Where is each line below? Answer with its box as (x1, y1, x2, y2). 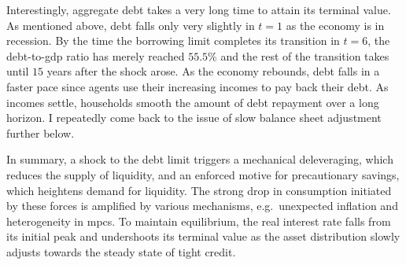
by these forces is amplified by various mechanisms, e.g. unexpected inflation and (6, 197, 398, 214)
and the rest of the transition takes (220, 47, 389, 64)
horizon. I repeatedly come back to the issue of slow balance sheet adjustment (6, 109, 382, 126)
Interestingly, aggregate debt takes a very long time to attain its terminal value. (6, 2, 391, 17)
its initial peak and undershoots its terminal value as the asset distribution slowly (6, 228, 400, 245)
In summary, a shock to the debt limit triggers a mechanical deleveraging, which (6, 151, 393, 167)
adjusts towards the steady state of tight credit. (6, 243, 236, 259)
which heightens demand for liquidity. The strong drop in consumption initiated (6, 182, 392, 198)
